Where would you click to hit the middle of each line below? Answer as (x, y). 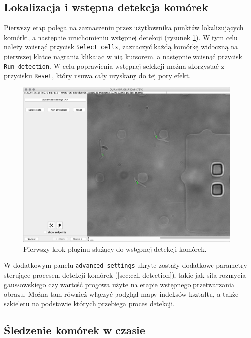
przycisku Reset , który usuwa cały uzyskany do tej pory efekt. (97, 75)
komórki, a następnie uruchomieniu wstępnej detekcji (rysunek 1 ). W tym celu (121, 37)
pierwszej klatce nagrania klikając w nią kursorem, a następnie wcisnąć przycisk (123, 56)
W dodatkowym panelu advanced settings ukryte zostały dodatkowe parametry (125, 265)
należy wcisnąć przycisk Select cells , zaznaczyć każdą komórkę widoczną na (121, 47)
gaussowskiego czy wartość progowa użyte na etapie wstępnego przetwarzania (119, 284)
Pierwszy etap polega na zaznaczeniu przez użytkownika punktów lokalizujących (124, 28)
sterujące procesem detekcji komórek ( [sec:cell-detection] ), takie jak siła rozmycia (125, 274)
